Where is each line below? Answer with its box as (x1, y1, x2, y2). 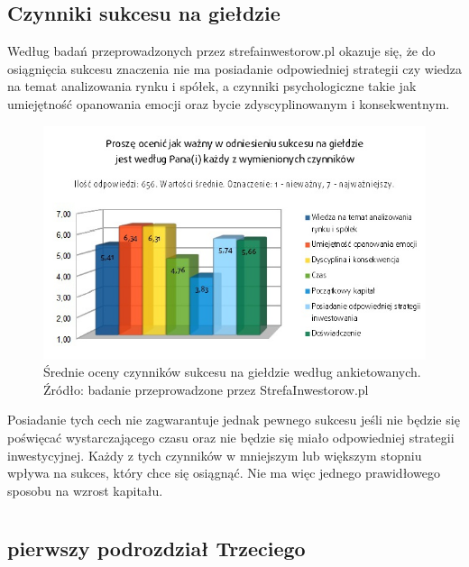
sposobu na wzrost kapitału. (7, 480, 163, 499)
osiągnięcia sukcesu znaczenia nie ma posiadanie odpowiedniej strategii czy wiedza (7, 59, 462, 78)
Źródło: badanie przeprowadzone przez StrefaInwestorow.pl (43, 380, 369, 398)
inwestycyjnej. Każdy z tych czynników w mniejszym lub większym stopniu (7, 445, 422, 464)
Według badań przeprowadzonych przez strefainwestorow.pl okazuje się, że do (7, 41, 436, 60)
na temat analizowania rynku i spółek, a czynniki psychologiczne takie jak (7, 77, 417, 96)
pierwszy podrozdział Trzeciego (7, 534, 306, 562)
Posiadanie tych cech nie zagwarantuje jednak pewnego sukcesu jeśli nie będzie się (7, 410, 460, 429)
